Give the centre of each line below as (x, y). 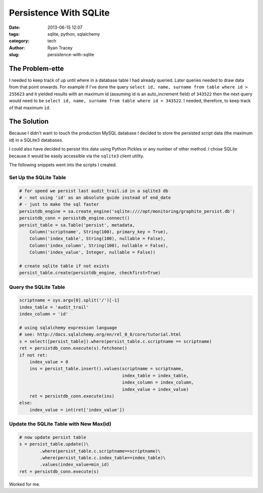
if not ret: (34, 355)
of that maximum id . (30, 107)
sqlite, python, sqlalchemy (74, 34)
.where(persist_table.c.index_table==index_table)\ (103, 458)
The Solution (29, 121)
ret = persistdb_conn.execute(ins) (72, 396)
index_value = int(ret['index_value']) (77, 410)
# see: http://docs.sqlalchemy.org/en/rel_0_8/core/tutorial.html (100, 334)
